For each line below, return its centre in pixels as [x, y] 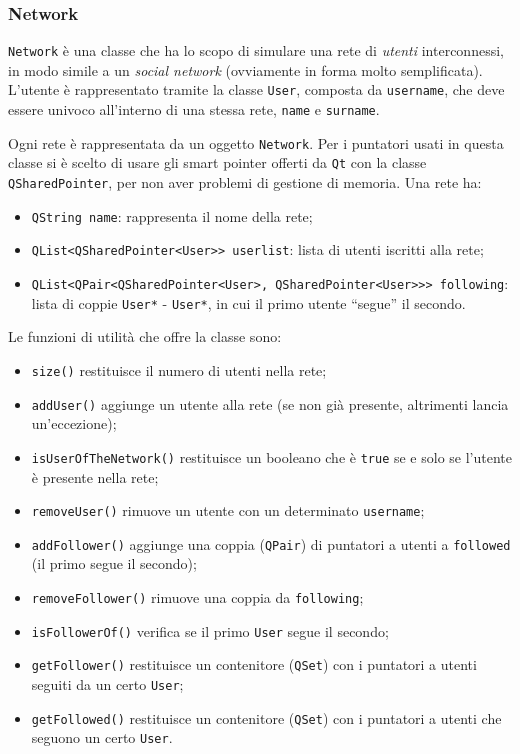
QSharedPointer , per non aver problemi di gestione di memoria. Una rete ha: [245, 182]
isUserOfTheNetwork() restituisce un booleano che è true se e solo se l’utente [271, 456]
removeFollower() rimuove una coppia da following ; [197, 597]
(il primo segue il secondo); [114, 563]
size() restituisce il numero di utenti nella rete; [179, 369]
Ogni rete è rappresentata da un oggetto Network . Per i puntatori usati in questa [256, 142]
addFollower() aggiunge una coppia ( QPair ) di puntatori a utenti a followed [271, 543]
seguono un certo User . [102, 737]
